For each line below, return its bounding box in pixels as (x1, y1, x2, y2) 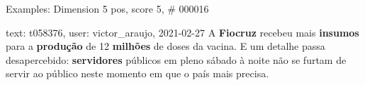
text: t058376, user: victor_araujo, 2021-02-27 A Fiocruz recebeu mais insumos (6, 25, 359, 39)
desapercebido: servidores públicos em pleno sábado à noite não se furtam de (6, 52, 347, 67)
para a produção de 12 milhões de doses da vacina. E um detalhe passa (6, 39, 325, 53)
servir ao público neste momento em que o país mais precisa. (6, 66, 269, 81)
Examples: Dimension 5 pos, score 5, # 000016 (6, 1, 209, 15)
